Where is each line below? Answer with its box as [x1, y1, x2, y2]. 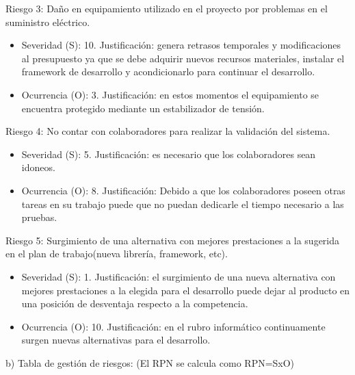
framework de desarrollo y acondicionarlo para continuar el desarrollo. [21, 64, 315, 79]
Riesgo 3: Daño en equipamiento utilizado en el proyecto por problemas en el [5, 1, 328, 15]
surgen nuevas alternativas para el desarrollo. [21, 333, 211, 347]
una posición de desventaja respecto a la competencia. [21, 296, 248, 311]
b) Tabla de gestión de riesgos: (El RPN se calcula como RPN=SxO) [5, 355, 295, 370]
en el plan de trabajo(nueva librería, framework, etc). [5, 246, 228, 261]
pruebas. [21, 210, 57, 224]
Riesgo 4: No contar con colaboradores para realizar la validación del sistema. [5, 124, 330, 138]
